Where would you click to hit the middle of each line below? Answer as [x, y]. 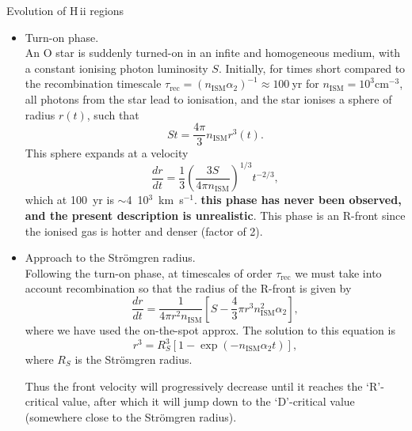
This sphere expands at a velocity [107, 153]
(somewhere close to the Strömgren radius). [131, 416]
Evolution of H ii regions [65, 10]
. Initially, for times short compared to [312, 68]
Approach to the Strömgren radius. [110, 257]
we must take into [338, 272]
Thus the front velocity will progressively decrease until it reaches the [194, 386]
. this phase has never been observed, [298, 200]
